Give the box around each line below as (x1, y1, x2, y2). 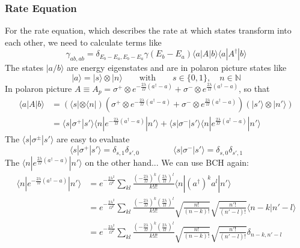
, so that (238, 82, 270, 94)
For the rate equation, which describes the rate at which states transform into (5, 24, 292, 37)
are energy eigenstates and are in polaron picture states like (67, 61, 287, 74)
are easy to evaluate (57, 133, 130, 145)
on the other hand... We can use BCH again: (85, 156, 249, 168)
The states (5, 61, 43, 74)
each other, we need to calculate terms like (5, 35, 162, 48)
